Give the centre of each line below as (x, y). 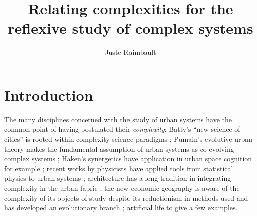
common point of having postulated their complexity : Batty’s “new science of (122, 129)
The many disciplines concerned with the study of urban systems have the (118, 119)
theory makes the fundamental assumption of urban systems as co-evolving (119, 148)
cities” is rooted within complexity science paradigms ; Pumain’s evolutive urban (128, 139)
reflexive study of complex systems (131, 28)
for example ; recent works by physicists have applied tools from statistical (119, 168)
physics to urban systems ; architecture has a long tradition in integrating (118, 178)
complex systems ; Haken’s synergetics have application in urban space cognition (128, 158)
